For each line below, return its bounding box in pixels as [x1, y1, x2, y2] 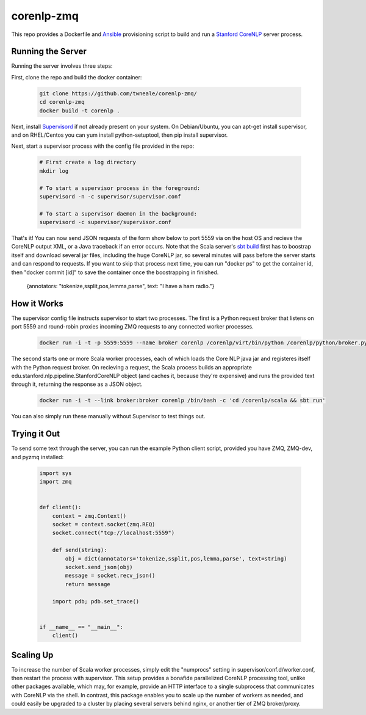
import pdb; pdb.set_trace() [52, 598, 140, 604]
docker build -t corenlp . [39, 107, 120, 114]
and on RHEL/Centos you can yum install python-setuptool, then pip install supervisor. [11, 131, 228, 139]
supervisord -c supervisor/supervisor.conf [39, 219, 172, 226]
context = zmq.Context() [52, 512, 127, 519]
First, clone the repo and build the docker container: [11, 73, 142, 81]
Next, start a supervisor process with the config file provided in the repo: [11, 142, 195, 150]
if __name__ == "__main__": [39, 623, 123, 630]
